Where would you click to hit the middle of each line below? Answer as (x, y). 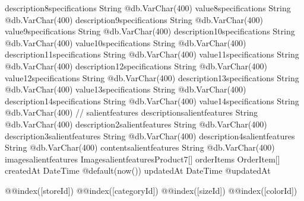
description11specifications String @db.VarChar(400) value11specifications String (152, 54)
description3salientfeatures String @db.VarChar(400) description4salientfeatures (150, 135)
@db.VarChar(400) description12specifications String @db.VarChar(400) (136, 66)
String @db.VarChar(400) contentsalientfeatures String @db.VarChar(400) (140, 147)
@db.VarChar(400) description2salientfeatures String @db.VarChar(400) (136, 124)
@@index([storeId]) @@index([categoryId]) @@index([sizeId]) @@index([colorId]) (151, 190)
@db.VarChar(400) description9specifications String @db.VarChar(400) (134, 19)
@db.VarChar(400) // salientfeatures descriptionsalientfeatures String (132, 112)
